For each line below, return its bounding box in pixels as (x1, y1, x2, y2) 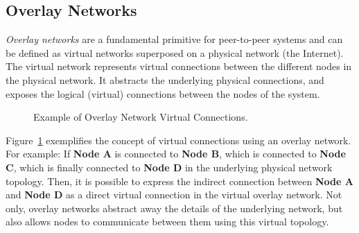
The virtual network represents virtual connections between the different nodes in (6, 59, 352, 74)
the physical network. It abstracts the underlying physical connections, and (6, 72, 324, 87)
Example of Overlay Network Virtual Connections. (33, 110, 248, 124)
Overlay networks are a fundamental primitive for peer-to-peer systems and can (6, 32, 343, 46)
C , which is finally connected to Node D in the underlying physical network (6, 159, 333, 174)
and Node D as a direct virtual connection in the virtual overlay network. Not (6, 187, 342, 202)
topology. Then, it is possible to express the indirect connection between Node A (6, 173, 353, 188)
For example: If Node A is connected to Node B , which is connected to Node (6, 146, 346, 161)
